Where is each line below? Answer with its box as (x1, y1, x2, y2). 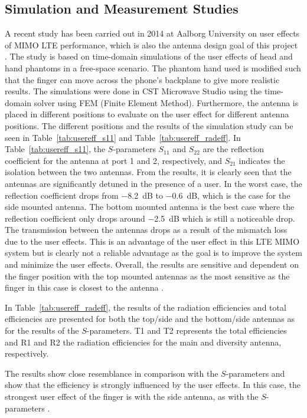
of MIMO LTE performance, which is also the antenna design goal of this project (5, 38, 298, 51)
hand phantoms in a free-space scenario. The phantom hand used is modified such (5, 61, 301, 74)
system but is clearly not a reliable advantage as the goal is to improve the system (5, 246, 302, 259)
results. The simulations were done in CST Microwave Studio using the (5, 85, 262, 97)
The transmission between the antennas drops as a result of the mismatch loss (5, 223, 288, 236)
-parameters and (226, 367, 285, 379)
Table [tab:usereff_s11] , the (5, 143, 106, 155)
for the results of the (5, 324, 79, 337)
